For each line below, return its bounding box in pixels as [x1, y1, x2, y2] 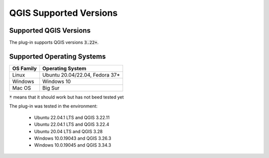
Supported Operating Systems [9, 52, 106, 60]
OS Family [12, 65, 37, 72]
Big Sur [42, 84, 60, 91]
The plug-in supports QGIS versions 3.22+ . [9, 40, 99, 46]
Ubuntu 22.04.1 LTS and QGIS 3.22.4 [34, 121, 110, 127]
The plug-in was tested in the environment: [9, 103, 98, 109]
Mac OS [12, 84, 31, 91]
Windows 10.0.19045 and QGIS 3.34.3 [34, 142, 112, 148]
